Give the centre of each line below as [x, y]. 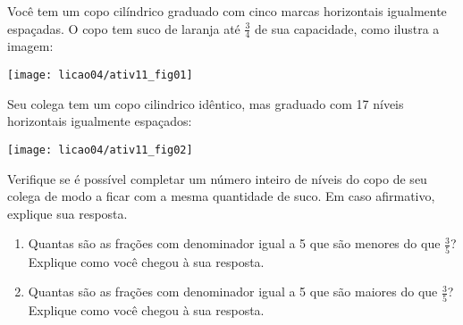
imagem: [30, 46]
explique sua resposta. [67, 213]
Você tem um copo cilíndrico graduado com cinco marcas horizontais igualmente [227, 11]
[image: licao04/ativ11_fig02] [100, 150]
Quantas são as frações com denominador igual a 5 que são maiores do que [233, 292]
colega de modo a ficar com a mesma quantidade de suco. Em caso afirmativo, [221, 196]
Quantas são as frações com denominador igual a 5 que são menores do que [234, 243]
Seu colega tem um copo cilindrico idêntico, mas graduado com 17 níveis [206, 103]
